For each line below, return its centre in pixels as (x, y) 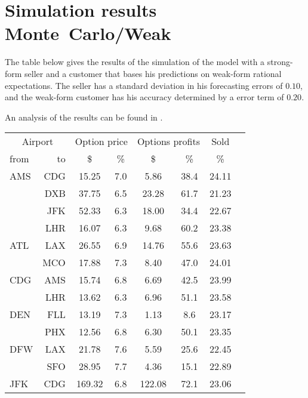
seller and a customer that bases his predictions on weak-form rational (153, 73)
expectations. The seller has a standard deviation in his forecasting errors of (144, 85)
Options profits (169, 141)
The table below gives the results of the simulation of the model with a (135, 62)
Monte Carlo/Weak (88, 33)
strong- (280, 62)
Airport (38, 141)
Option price (101, 141)
